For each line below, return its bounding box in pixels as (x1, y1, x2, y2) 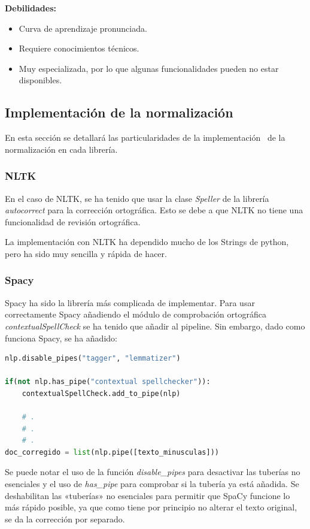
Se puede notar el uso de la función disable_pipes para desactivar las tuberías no (5, 465, 300, 478)
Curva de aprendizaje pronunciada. (19, 22, 147, 34)
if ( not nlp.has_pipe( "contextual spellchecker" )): (5, 377, 211, 386)
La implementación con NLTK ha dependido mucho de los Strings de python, (5, 235, 289, 248)
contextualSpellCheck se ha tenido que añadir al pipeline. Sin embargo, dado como (5, 319, 305, 332)
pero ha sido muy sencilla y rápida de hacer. (5, 247, 167, 259)
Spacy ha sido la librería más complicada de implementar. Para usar (5, 296, 255, 309)
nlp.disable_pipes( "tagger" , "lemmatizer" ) (5, 354, 181, 363)
